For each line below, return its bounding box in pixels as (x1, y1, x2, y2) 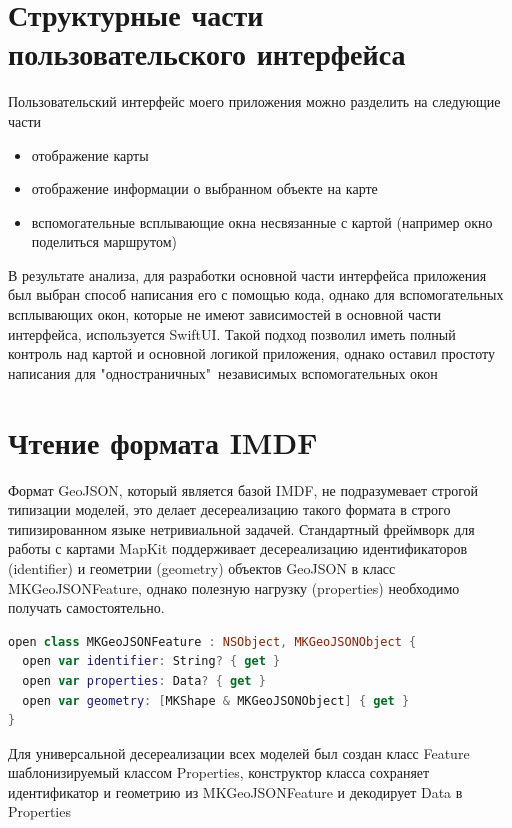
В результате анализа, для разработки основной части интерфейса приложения (8, 264, 487, 285)
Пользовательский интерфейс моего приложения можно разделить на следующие (8, 91, 501, 112)
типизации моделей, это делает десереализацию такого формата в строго (8, 499, 451, 520)
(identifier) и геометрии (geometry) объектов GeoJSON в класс (8, 557, 396, 578)
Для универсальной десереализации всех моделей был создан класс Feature (8, 742, 470, 763)
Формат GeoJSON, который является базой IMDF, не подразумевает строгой (8, 479, 479, 500)
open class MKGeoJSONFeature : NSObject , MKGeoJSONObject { (8, 634, 417, 649)
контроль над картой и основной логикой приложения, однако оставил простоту (8, 343, 495, 364)
